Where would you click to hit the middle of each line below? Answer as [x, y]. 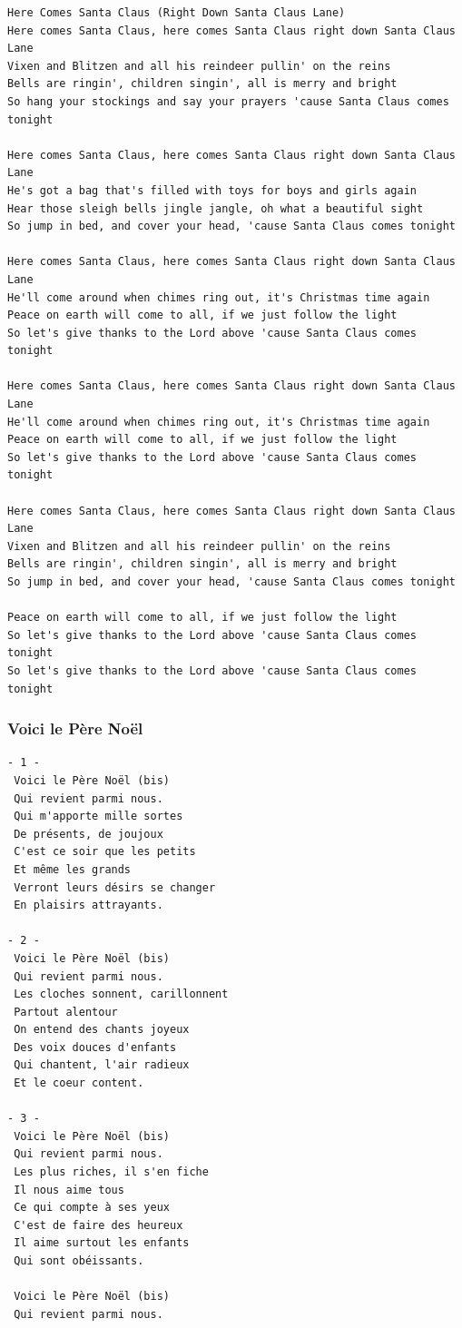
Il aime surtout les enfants [102, 1243]
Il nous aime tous [69, 1190]
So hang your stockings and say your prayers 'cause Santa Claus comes [228, 101]
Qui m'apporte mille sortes [98, 816]
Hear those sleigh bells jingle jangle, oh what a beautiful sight [216, 208]
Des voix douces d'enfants [95, 1047]
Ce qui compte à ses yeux [92, 1208]
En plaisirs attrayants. [88, 905]
